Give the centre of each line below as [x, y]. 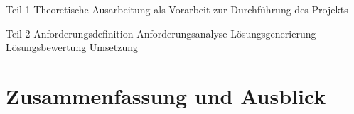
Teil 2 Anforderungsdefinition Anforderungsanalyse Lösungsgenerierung [161, 33]
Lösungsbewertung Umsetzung [72, 47]
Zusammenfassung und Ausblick [166, 95]
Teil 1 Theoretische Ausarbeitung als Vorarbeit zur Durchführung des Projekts [177, 9]
